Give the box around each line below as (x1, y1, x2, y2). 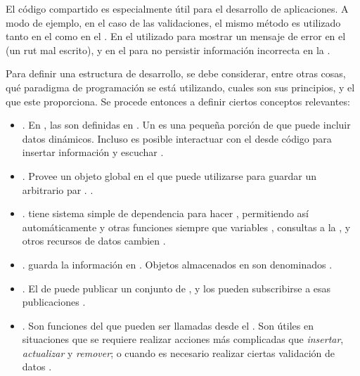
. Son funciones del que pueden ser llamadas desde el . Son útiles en (22, 318, 314, 332)
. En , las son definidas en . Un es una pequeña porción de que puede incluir (22, 117, 351, 132)
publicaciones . (22, 294, 86, 309)
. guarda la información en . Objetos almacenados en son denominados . (22, 257, 333, 271)
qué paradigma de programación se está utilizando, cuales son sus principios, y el (6, 79, 355, 94)
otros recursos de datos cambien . (22, 233, 166, 248)
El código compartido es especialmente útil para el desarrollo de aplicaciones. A (6, 1, 349, 15)
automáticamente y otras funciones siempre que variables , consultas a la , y (22, 219, 351, 234)
